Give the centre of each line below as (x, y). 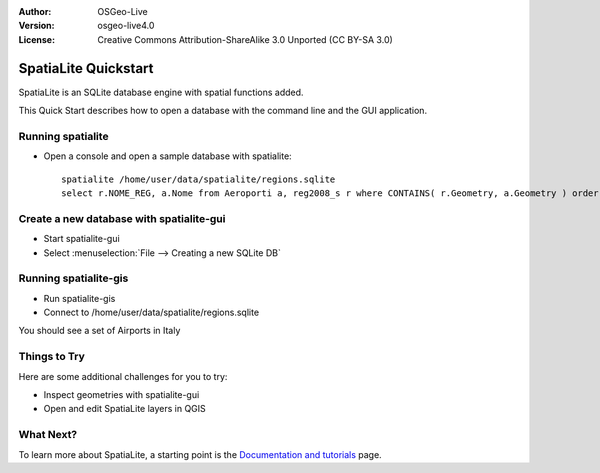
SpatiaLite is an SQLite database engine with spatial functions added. (161, 92)
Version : (36, 26)
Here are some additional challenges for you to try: (123, 376)
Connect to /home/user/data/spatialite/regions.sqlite (151, 312)
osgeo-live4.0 (126, 26)
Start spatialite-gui (81, 239)
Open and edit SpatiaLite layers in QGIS (125, 409)
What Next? (48, 435)
